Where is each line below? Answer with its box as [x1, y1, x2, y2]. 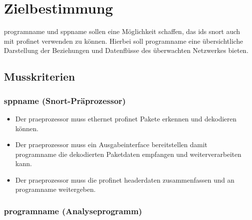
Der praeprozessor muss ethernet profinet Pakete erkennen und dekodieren [15, 113, 237, 123]
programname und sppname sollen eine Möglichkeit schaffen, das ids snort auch [4, 26, 240, 36]
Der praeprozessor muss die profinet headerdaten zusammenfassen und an [15, 174, 235, 185]
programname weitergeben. [15, 184, 96, 194]
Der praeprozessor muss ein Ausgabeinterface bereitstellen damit [15, 139, 207, 150]
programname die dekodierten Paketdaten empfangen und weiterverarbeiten [15, 149, 241, 159]
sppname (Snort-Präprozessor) [4, 94, 126, 106]
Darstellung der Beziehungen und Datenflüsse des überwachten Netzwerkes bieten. [4, 45, 249, 55]
